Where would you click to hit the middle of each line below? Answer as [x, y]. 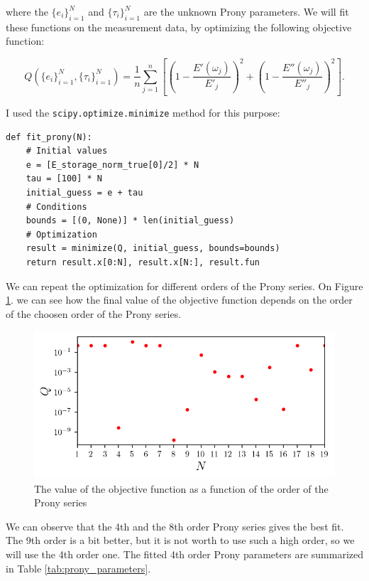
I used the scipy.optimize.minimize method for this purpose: [143, 112]
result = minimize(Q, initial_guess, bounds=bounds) [153, 249]
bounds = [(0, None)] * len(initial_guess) [130, 221]
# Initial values [67, 151]
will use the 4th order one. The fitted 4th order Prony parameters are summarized [184, 554]
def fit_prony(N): [49, 137]
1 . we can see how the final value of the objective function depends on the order [179, 300]
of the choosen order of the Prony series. [94, 313]
